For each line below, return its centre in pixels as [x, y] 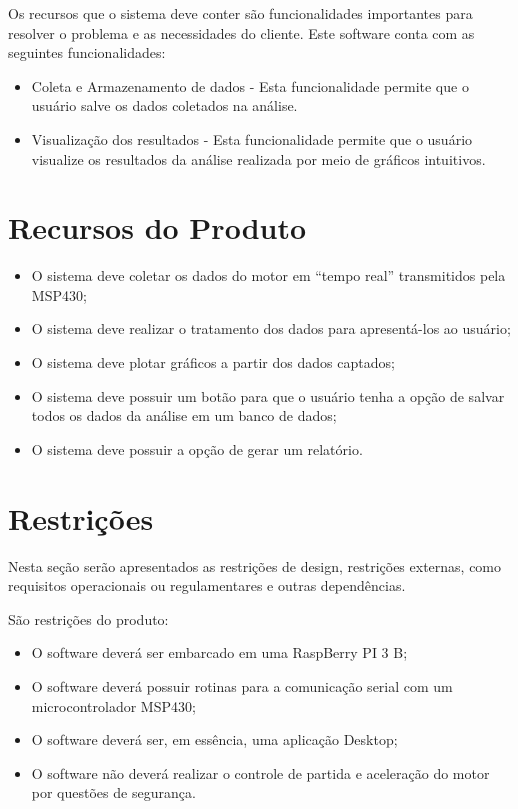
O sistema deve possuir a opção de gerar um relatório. [197, 448]
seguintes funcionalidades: [87, 52]
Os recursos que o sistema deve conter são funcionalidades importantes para [240, 13]
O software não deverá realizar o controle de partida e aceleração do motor [260, 772]
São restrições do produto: [88, 618]
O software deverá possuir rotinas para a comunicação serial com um [242, 685]
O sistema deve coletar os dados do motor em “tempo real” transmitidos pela [268, 275]
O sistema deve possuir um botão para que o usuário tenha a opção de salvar [268, 395]
